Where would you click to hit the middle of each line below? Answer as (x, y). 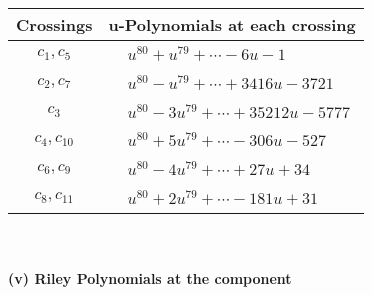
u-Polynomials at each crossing (232, 24)
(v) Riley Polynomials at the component (150, 278)
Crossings (54, 24)
